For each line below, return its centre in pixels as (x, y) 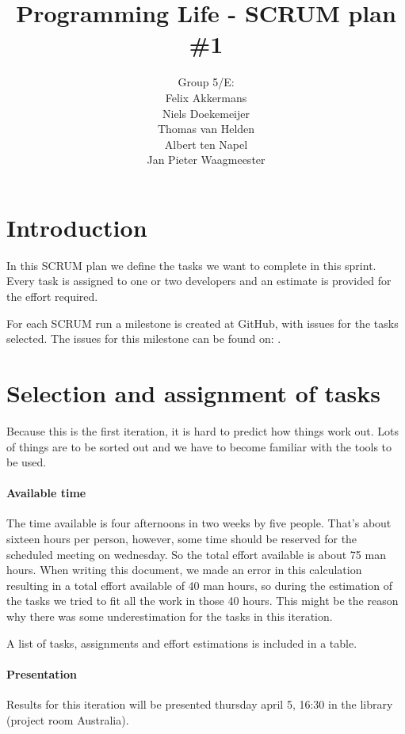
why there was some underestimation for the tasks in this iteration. (170, 616)
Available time (46, 493)
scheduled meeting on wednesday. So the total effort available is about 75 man (196, 554)
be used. (27, 462)
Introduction (77, 227)
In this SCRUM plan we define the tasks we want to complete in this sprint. (191, 265)
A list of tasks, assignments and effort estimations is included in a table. (182, 643)
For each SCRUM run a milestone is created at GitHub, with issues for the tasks (202, 323)
